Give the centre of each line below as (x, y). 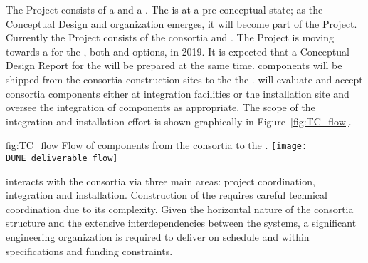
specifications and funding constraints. (89, 251)
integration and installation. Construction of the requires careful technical (167, 195)
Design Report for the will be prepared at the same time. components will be (174, 65)
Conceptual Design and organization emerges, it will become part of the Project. (182, 23)
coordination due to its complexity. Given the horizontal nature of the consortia (180, 208)
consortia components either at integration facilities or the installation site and (178, 93)
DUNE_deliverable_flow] (62, 158)
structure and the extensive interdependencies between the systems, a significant (181, 223)
